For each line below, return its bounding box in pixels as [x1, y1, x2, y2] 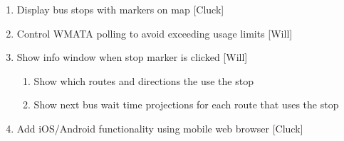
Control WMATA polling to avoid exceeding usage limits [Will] [16, 26, 293, 40]
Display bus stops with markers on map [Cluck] [16, 2, 224, 16]
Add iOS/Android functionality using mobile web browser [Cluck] [16, 120, 303, 135]
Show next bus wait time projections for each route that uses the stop [33, 97, 339, 112]
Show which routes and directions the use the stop [33, 73, 254, 88]
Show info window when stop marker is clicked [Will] [16, 50, 248, 64]
